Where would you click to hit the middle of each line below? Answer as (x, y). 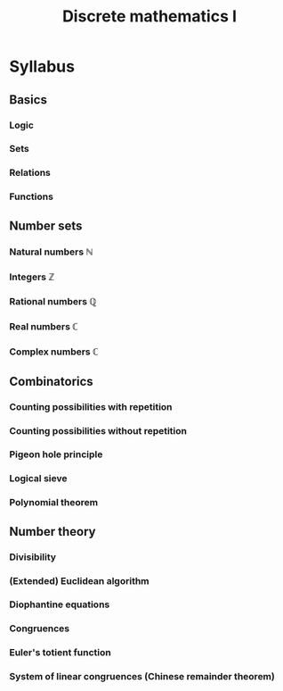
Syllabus (42, 67)
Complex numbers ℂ (54, 352)
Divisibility (32, 557)
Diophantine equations (60, 604)
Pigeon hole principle (56, 454)
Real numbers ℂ (44, 327)
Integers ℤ (32, 277)
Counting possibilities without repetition (98, 430)
